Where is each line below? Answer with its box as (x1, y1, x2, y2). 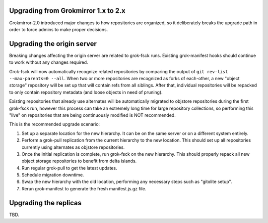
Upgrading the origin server (9, 40, 97, 48)
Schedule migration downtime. (21, 172, 84, 178)
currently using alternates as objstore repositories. (21, 144, 125, 150)
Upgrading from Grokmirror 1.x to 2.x (9, 6, 126, 15)
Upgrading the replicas (9, 198, 82, 207)
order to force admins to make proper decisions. (9, 26, 108, 32)
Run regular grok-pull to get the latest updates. (21, 165, 118, 171)
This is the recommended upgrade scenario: (9, 121, 100, 127)
